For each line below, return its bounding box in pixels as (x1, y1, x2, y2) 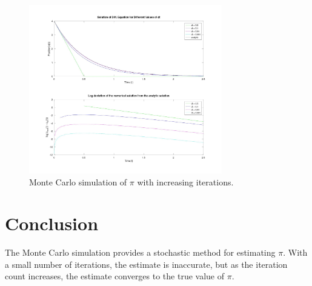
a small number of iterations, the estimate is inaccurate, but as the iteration (5, 258, 288, 270)
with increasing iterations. (137, 175, 234, 188)
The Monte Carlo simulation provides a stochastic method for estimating (5, 246, 276, 259)
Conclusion (5, 211, 99, 236)
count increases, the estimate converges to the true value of (5, 270, 225, 282)
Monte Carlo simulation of (29, 175, 127, 188)
